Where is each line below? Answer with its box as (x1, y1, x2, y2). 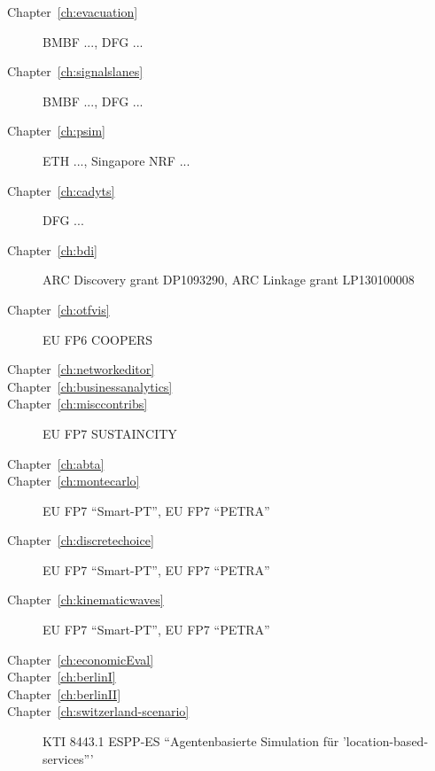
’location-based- (342, 732, 429, 751)
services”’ (43, 749, 94, 767)
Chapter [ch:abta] (7, 454, 105, 472)
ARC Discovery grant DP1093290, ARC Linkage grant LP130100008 (43, 270, 415, 289)
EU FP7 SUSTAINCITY (43, 424, 177, 442)
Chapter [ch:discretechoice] (7, 531, 154, 549)
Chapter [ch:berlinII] (7, 684, 121, 703)
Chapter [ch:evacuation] (7, 3, 138, 20)
